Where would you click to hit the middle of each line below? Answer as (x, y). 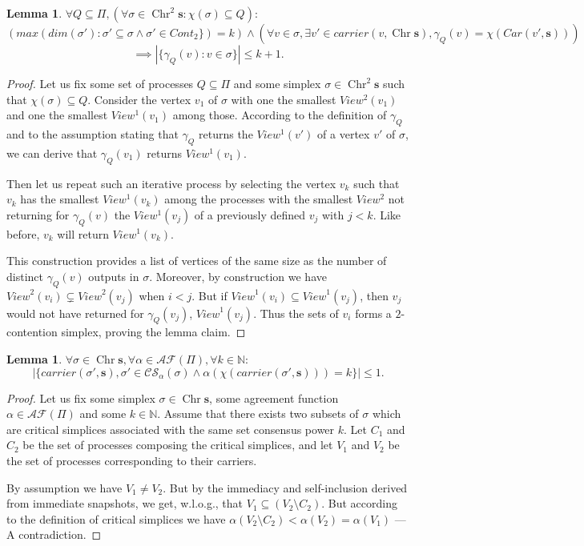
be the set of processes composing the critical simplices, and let (178, 445)
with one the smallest (284, 99)
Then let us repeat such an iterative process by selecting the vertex (171, 183)
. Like (387, 214)
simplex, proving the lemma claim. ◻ (153, 332)
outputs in (114, 276)
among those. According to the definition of (280, 115)
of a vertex (344, 133)
